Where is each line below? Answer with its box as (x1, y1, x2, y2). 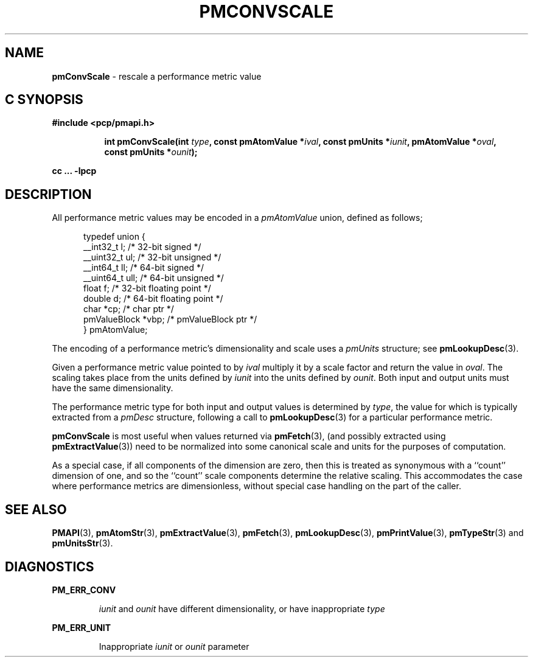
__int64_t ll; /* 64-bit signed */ (83, 262, 204, 273)
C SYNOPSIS (5, 92, 83, 108)
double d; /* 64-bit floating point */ (83, 293, 223, 304)
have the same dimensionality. (52, 383, 173, 394)
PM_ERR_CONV (52, 584, 116, 595)
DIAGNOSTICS (5, 559, 94, 574)
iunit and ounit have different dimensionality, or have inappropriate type (99, 603, 385, 614)
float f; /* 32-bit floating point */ (83, 283, 211, 294)
